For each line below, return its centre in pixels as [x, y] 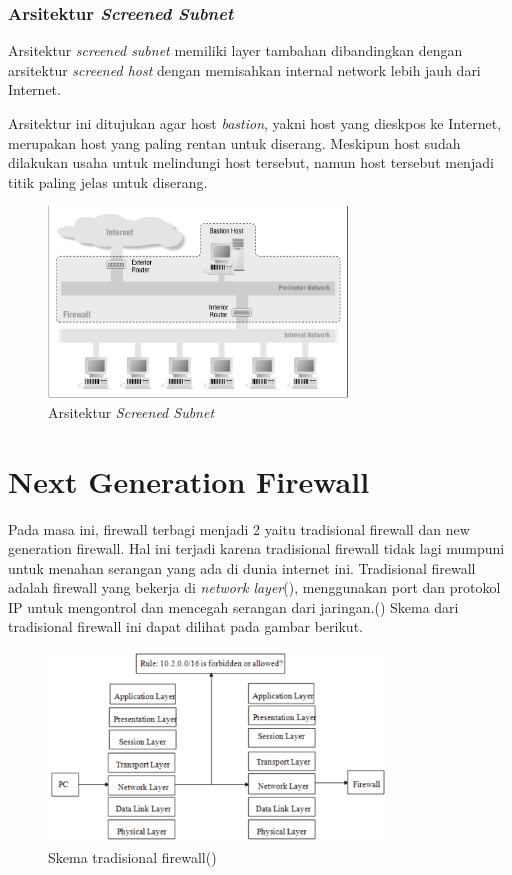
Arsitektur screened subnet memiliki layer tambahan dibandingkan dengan [235, 50]
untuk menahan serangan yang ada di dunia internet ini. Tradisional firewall [242, 567]
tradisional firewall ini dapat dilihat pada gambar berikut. [185, 626]
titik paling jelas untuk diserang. [108, 181]
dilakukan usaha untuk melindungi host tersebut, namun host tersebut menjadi [251, 162]
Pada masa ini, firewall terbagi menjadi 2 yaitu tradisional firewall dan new [239, 528]
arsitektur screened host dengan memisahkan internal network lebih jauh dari [244, 69]
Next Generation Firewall [189, 480]
